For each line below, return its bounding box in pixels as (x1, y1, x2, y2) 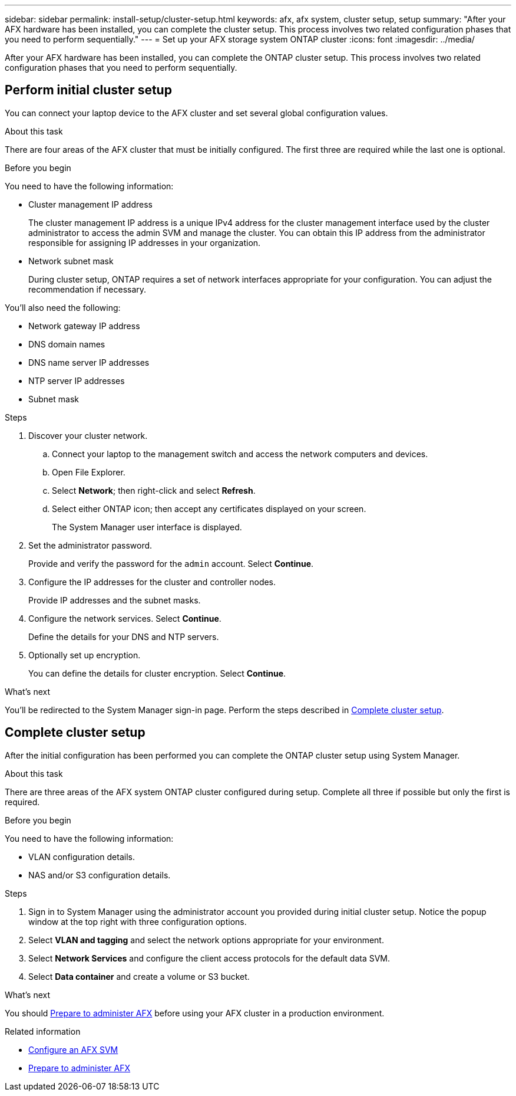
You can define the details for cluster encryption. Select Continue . (28, 668, 286, 678)
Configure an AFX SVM (28, 1044, 118, 1055)
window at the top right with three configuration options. (28, 916, 247, 927)
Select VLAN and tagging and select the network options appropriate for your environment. (28, 934, 384, 945)
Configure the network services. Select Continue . (28, 613, 221, 624)
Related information (5, 1026, 81, 1036)
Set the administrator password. (28, 540, 153, 550)
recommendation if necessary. (28, 284, 147, 294)
